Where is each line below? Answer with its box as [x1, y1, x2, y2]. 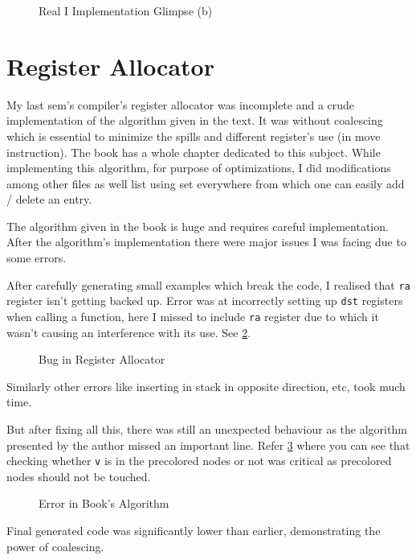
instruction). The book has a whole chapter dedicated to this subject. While [6, 143, 381, 160]
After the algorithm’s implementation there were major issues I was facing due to [6, 233, 406, 250]
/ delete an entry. [6, 191, 92, 208]
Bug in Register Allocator [39, 351, 165, 368]
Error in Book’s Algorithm [39, 495, 169, 512]
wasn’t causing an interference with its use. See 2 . [6, 323, 251, 340]
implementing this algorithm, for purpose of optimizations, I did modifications [6, 159, 391, 176]
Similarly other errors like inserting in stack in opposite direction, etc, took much [6, 377, 406, 394]
